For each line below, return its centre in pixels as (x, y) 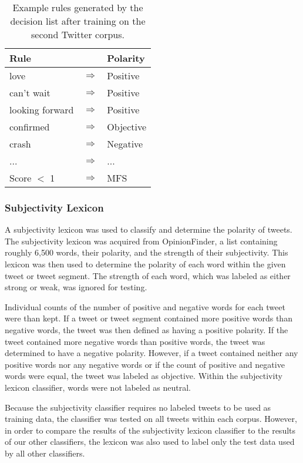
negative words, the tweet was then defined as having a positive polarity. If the (147, 329)
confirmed (30, 127)
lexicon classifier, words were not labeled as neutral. (98, 387)
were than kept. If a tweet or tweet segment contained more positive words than (149, 318)
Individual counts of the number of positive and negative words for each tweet (145, 306)
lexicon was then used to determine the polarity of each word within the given (145, 264)
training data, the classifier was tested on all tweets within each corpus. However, (151, 419)
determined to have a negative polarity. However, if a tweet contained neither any (151, 353)
